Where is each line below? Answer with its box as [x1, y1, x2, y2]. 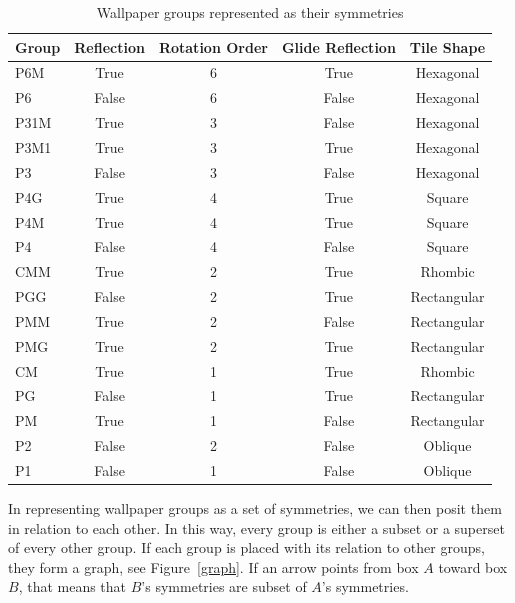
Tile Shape [409, 36, 486, 57]
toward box [438, 556, 508, 577]
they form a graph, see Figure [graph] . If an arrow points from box [8, 556, 419, 577]
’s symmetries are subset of [141, 576, 307, 597]
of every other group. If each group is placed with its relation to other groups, [8, 537, 485, 558]
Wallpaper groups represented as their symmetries [96, 2, 404, 22]
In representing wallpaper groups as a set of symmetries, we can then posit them [8, 498, 502, 519]
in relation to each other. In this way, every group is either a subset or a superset [8, 517, 505, 538]
